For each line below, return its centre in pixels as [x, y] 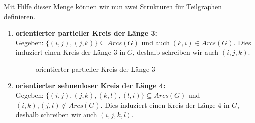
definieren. [20, 16]
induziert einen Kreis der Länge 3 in [70, 52]
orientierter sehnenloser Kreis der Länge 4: [90, 85]
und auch [155, 42]
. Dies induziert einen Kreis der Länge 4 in [165, 104]
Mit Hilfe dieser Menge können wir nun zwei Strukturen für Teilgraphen [113, 6]
